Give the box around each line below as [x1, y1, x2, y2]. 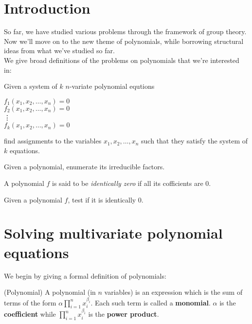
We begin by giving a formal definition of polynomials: [4, 270, 166, 281]
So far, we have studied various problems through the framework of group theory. [4, 26, 247, 37]
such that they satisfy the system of [141, 136, 248, 146]
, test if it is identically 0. [68, 194, 144, 204]
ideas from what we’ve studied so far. [4, 45, 115, 56]
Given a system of [4, 81, 57, 91]
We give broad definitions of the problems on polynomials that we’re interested [4, 55, 239, 65]
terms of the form [4, 297, 56, 307]
